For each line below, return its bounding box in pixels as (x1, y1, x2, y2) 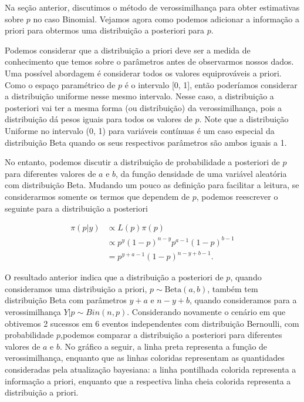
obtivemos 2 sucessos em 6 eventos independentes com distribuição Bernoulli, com (5, 317, 299, 329)
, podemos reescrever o (196, 190, 278, 202)
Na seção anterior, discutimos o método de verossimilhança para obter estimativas (5, 1, 300, 13)
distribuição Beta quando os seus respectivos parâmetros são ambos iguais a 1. (5, 136, 287, 148)
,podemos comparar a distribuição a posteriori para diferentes (60, 329, 282, 341)
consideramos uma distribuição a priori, (5, 282, 147, 294)
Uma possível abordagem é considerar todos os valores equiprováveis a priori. (5, 66, 282, 79)
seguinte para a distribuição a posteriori (5, 202, 148, 214)
